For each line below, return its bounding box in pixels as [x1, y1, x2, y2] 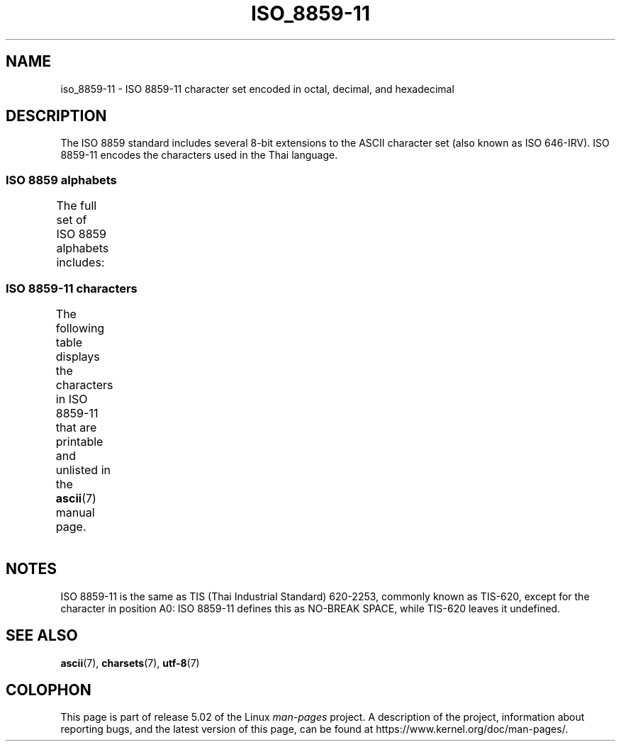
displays [55, 349, 100, 364]
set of [56, 213, 87, 228]
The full [56, 198, 97, 213]
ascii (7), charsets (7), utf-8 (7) [60, 656, 200, 669]
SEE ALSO [6, 627, 78, 645]
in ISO [55, 391, 88, 406]
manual [55, 505, 95, 519]
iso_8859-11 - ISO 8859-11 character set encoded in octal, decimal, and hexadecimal [60, 82, 454, 95]
